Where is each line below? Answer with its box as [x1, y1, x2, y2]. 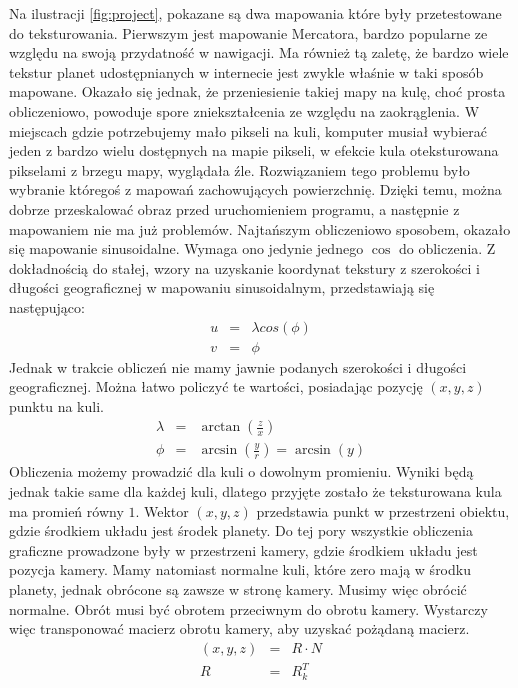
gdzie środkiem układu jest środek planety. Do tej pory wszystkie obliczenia [9, 520, 473, 541]
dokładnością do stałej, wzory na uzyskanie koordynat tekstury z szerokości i [9, 257, 480, 278]
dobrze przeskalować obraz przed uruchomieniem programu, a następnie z [9, 198, 460, 219]
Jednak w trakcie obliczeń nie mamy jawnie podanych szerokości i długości [9, 356, 467, 377]
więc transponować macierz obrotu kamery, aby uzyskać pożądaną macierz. [9, 618, 470, 639]
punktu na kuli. [9, 395, 104, 416]
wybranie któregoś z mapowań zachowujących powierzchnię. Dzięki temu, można [9, 179, 502, 200]
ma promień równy [9, 500, 124, 521]
